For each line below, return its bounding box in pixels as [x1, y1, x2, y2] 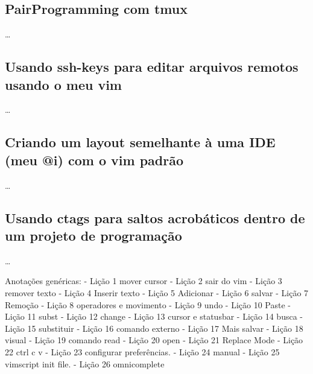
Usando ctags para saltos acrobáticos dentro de [5, 208, 305, 227]
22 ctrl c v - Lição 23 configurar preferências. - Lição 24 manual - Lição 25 [5, 345, 280, 358]
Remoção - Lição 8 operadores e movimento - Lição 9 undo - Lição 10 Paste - [5, 298, 291, 311]
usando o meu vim [5, 75, 122, 93]
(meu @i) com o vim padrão [5, 150, 183, 169]
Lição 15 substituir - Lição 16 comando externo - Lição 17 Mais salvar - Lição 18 [5, 322, 303, 334]
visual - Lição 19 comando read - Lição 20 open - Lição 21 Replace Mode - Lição [5, 334, 303, 346]
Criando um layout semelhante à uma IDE [5, 133, 276, 151]
